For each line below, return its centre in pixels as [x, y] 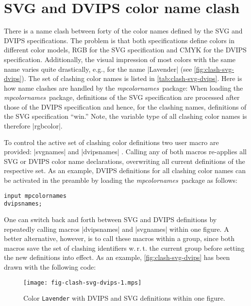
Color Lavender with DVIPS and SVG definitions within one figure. [124, 298]
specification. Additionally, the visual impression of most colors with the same [120, 59]
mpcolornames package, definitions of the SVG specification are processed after [122, 97]
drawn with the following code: [50, 266]
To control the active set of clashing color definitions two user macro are [111, 142]
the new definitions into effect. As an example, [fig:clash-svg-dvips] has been [117, 257]
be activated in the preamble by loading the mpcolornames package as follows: [121, 180]
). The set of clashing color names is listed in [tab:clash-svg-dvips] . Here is [132, 78]
